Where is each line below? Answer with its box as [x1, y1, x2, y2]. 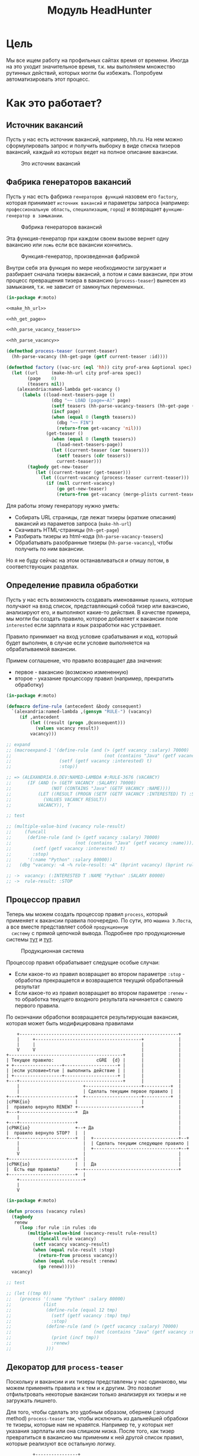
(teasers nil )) [27, 381, 65, 387]
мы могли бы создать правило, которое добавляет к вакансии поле [6, 615, 178, 622]
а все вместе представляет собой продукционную [6, 923, 129, 930]
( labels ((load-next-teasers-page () [21, 392, 115, 398]
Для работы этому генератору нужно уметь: [6, 502, 120, 509]
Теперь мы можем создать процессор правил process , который [6, 910, 168, 918]
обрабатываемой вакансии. [6, 645, 77, 652]
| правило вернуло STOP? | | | [6, 1130, 182, 1136]
